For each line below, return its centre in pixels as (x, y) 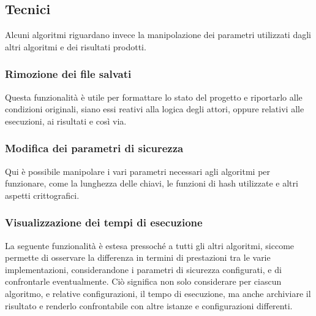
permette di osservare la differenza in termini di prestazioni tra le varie (138, 257)
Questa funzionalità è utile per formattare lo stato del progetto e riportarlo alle (154, 97)
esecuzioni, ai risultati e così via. (66, 121)
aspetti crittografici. (42, 195)
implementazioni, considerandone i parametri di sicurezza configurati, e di (143, 269)
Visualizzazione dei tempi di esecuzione (104, 222)
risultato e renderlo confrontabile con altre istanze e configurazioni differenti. (149, 305)
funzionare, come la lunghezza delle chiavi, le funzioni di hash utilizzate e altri (152, 183)
